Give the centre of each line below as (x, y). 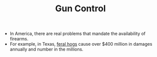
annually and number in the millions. (46, 49)
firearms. (19, 39)
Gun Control (80, 9)
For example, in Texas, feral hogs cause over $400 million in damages (81, 44)
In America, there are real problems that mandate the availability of (78, 34)
